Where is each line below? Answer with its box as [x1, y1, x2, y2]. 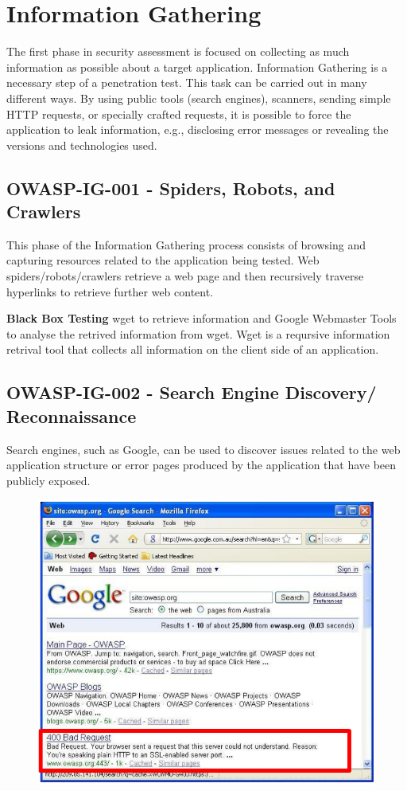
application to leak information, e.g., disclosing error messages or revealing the [6, 121, 389, 138]
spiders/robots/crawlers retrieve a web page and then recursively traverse [6, 268, 364, 284]
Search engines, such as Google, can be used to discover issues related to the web [6, 441, 401, 457]
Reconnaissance [6, 403, 137, 428]
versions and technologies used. [6, 136, 157, 153]
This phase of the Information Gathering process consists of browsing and [6, 236, 366, 253]
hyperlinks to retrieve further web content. [6, 283, 214, 300]
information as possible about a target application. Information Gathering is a [6, 58, 388, 75]
